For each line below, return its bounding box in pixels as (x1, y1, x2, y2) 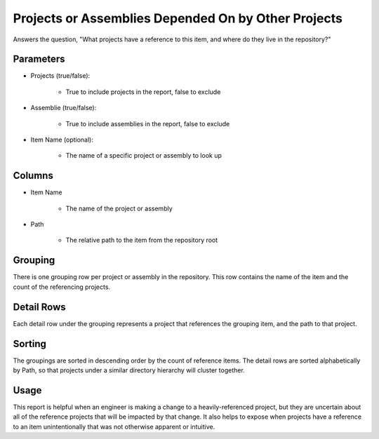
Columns (13, 170, 54, 182)
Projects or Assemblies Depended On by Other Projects (13, 11, 343, 26)
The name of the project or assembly (65, 204, 173, 212)
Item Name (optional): (30, 135, 94, 144)
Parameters (13, 53, 65, 65)
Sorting (13, 337, 47, 350)
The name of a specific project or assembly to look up (65, 151, 222, 160)
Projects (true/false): (30, 72, 91, 80)
